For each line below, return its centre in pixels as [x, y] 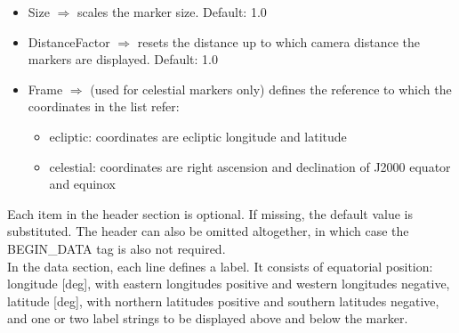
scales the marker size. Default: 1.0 [172, 12]
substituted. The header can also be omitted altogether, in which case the [208, 231]
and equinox [82, 184]
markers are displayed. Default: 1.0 [123, 59]
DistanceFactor [69, 41]
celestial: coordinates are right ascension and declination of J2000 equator [250, 166]
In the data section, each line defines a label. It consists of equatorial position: [220, 266]
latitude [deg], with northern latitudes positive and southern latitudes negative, [223, 301]
